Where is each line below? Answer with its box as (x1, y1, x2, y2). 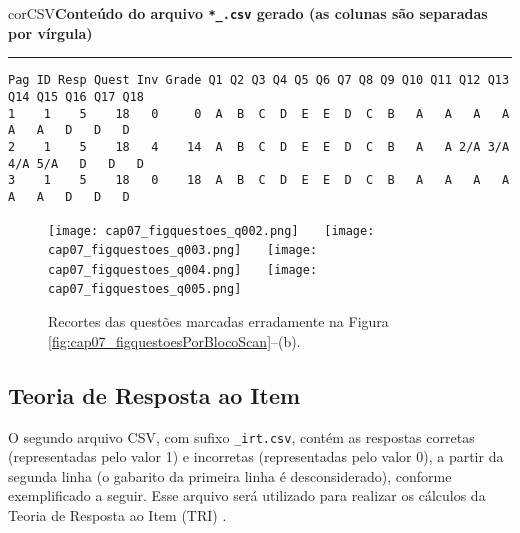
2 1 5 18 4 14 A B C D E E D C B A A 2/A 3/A (8, 139, 510, 154)
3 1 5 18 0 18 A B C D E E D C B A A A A (8, 173, 510, 188)
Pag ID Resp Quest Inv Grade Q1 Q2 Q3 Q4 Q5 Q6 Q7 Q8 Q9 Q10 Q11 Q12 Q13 (8, 73, 510, 88)
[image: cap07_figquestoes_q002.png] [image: (48, 223, 375, 238)
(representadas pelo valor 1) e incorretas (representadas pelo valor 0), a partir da (8, 446, 504, 467)
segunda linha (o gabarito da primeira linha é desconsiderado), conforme (8, 465, 452, 486)
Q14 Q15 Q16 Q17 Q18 (8, 89, 145, 104)
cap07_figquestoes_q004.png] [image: (48, 262, 318, 277)
